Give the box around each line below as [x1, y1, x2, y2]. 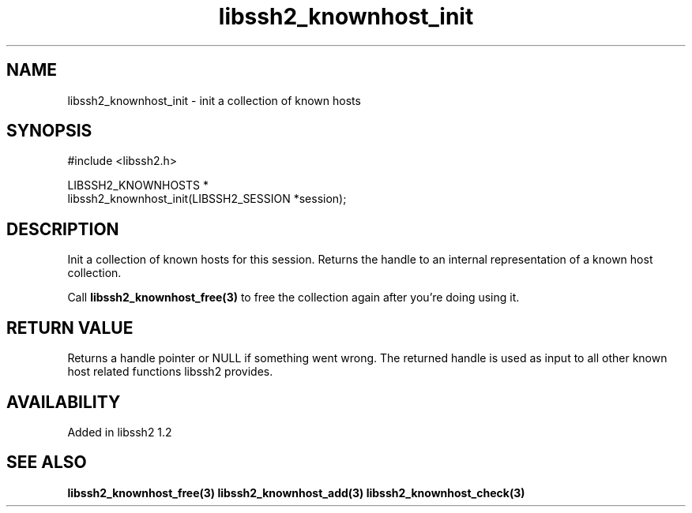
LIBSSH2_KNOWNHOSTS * [67, 178, 209, 193]
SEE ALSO [6, 452, 87, 473]
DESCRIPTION [6, 219, 119, 239]
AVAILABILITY [6, 391, 121, 412]
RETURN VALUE [6, 317, 134, 338]
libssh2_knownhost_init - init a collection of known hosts [67, 93, 361, 107]
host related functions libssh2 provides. [67, 365, 273, 379]
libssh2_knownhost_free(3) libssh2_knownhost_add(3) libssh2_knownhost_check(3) [67, 485, 525, 500]
